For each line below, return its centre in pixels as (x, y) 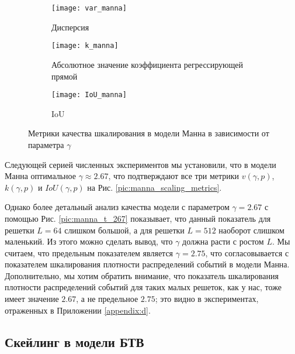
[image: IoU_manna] (89, 95)
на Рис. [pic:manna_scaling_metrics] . (155, 187)
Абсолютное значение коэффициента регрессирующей (147, 64)
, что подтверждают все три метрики (174, 176)
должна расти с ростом (223, 241)
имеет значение (32, 299)
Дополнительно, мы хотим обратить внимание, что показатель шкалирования (142, 275)
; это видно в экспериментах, (207, 299)
